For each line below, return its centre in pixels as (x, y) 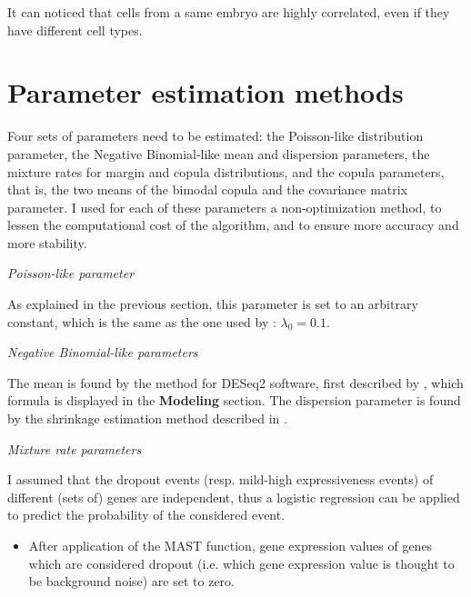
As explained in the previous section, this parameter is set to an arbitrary (213, 304)
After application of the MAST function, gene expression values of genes (230, 545)
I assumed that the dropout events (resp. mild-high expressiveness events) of (220, 479)
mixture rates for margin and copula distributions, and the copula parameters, (226, 171)
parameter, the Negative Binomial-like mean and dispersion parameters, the (219, 153)
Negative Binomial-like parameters (103, 352)
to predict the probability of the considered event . (146, 515)
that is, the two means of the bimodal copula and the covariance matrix (208, 189)
